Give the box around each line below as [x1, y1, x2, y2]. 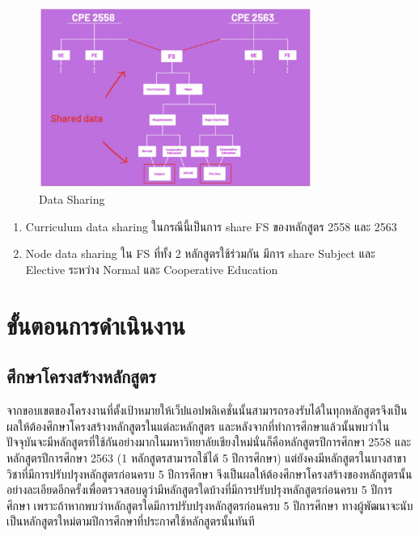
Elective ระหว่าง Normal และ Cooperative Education [25, 260, 278, 277]
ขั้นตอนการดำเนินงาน [6, 308, 185, 341]
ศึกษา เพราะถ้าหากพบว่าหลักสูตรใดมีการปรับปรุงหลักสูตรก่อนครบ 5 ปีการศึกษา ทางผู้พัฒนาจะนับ [6, 496, 413, 513]
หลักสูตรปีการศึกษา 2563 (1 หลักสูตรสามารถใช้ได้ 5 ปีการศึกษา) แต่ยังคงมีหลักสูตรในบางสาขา [6, 449, 407, 466]
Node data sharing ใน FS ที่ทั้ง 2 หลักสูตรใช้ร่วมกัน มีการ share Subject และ [25, 245, 375, 262]
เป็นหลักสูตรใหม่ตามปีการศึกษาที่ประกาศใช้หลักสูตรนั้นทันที [6, 513, 255, 530]
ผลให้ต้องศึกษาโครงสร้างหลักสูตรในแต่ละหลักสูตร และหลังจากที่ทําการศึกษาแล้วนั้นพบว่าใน [6, 417, 390, 434]
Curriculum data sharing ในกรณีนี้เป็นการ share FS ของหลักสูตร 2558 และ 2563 [25, 217, 397, 234]
